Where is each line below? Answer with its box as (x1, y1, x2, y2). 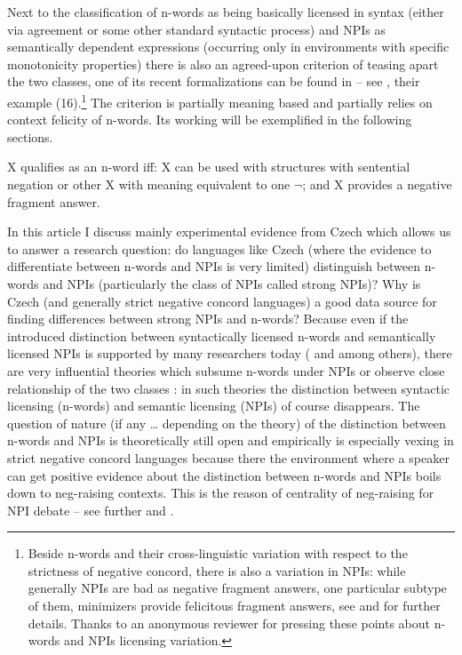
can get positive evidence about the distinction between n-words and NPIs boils (7, 466, 442, 484)
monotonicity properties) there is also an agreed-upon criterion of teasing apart (7, 54, 439, 73)
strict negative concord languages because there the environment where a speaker (7, 448, 450, 467)
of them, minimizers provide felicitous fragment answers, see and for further (28, 596, 441, 615)
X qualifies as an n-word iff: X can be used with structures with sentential (7, 157, 410, 176)
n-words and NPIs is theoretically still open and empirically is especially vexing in (7, 431, 454, 450)
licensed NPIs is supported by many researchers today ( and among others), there (7, 344, 452, 363)
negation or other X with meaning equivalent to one (7, 175, 291, 193)
